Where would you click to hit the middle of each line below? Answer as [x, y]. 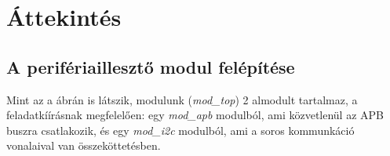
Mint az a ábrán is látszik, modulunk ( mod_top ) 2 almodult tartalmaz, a [182, 99]
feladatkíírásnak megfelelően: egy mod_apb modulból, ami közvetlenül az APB [195, 115]
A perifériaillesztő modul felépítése [151, 66]
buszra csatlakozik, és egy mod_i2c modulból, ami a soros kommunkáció [180, 130]
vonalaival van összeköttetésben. [84, 145]
